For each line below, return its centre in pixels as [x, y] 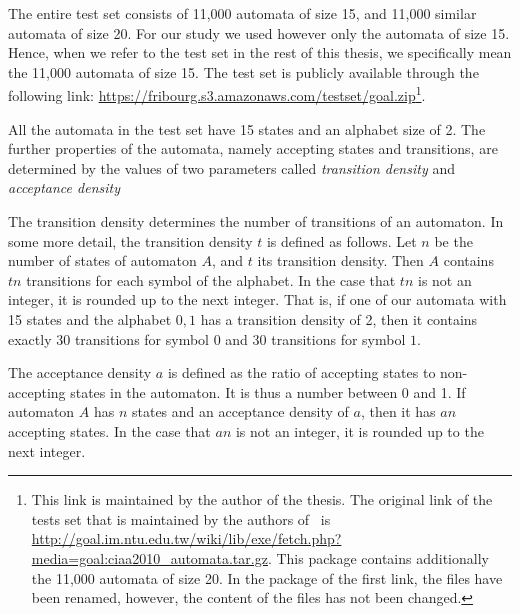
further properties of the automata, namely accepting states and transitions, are [253, 148]
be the [453, 240]
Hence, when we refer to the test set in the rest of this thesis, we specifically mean [260, 52]
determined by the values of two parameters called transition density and [231, 167]
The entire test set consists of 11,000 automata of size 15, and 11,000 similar [242, 13]
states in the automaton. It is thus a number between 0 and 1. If [268, 391]
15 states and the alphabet [90, 318]
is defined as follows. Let [341, 240]
